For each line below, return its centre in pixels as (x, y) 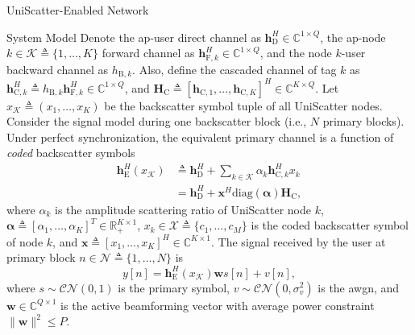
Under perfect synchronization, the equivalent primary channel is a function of (200, 136)
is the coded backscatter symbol (330, 225)
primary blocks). (363, 121)
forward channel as (148, 53)
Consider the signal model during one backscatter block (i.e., (157, 121)
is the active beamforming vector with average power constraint (218, 305)
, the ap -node (353, 37)
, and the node (296, 53)
